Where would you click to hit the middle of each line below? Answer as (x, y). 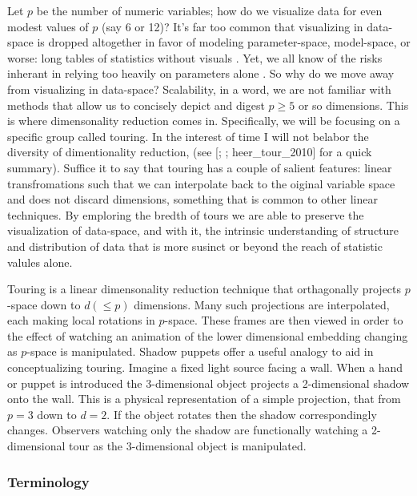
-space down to (44, 304)
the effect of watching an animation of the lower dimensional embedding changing (208, 335)
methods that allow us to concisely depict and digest (136, 105)
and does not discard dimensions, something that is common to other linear (192, 199)
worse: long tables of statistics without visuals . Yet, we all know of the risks (195, 57)
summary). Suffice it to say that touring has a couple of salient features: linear (200, 167)
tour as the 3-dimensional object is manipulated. (188, 446)
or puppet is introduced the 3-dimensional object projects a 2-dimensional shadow (208, 383)
